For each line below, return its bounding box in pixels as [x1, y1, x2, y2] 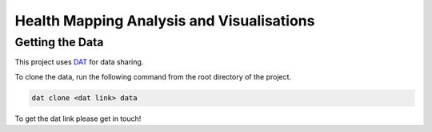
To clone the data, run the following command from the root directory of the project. [14, 72, 292, 81]
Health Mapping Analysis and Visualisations [14, 12, 315, 29]
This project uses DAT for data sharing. [14, 57, 144, 67]
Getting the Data [14, 35, 104, 49]
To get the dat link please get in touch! [14, 114, 142, 123]
